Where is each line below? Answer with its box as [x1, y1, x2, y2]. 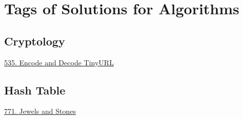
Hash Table [4, 82, 66, 98]
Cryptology [4, 33, 65, 49]
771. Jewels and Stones [4, 106, 76, 116]
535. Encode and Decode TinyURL [4, 57, 114, 67]
